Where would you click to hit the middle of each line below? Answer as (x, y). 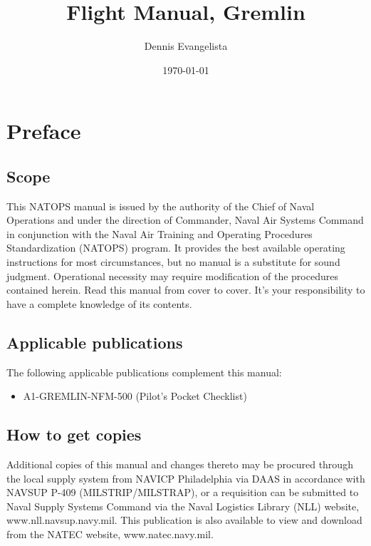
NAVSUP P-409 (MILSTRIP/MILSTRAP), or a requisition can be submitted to (183, 492)
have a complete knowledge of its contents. (99, 303)
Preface (44, 131)
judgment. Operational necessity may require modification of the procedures (172, 275)
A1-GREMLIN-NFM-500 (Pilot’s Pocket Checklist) (135, 396)
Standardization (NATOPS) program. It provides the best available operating (176, 248)
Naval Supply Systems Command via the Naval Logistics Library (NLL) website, (183, 506)
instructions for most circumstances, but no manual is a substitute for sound (173, 262)
